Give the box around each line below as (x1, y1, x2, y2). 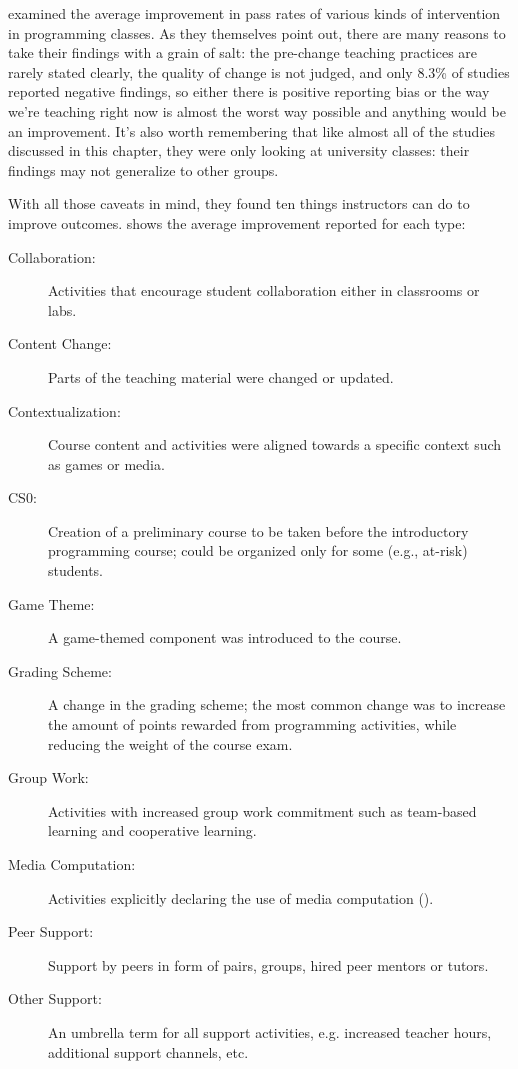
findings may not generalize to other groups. (8, 159, 279, 180)
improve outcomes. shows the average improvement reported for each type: (8, 212, 466, 233)
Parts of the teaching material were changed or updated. (48, 366, 394, 387)
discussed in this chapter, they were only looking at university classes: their (8, 140, 470, 161)
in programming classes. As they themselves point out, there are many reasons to (8, 22, 506, 43)
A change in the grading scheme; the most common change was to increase (48, 694, 506, 715)
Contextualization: (8, 400, 121, 421)
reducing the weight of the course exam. (48, 733, 293, 754)
